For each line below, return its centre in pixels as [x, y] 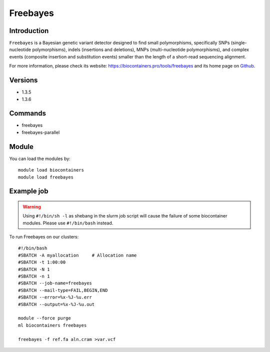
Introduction [29, 31]
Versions [23, 80]
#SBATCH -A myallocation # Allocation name [77, 255]
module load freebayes [46, 177]
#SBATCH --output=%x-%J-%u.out [56, 304]
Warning [32, 206]
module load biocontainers [51, 170]
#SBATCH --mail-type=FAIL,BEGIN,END [63, 290]
